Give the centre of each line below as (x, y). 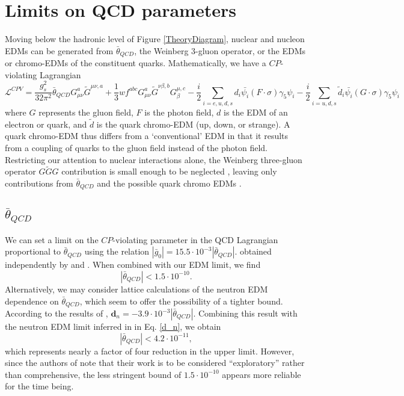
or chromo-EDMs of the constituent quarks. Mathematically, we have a (136, 63)
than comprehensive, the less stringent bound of (93, 374)
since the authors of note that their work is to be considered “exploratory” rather (155, 363)
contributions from (39, 183)
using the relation (117, 251)
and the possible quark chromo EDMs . (169, 183)
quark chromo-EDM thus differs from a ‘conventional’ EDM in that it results (147, 136)
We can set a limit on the (52, 239)
